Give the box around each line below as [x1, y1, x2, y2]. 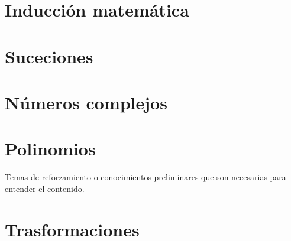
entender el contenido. [5, 182, 85, 194]
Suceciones [5, 44, 93, 68]
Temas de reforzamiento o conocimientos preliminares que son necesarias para [5, 171, 286, 183]
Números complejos [5, 90, 167, 114]
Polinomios [5, 136, 96, 161]
